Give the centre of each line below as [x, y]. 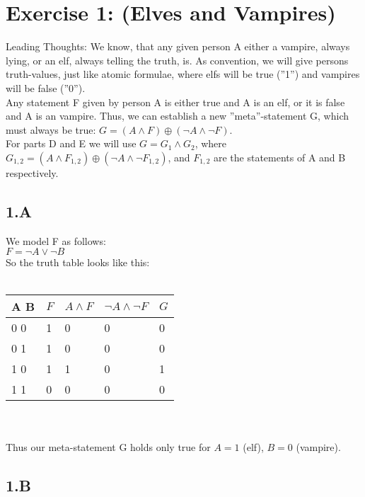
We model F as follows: [56, 240]
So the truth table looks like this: [78, 262]
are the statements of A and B [279, 157]
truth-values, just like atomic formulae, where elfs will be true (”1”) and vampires [183, 74]
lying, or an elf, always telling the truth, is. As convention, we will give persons [177, 60]
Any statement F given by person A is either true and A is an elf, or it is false [175, 102]
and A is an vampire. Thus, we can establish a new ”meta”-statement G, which [178, 116]
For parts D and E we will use [71, 143]
